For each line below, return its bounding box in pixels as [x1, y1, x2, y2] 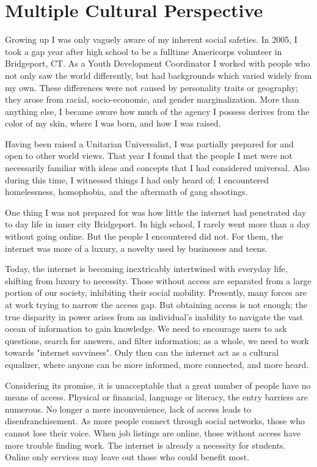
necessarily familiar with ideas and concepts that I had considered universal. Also [5, 161, 310, 174]
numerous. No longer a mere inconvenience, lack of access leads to [5, 402, 252, 415]
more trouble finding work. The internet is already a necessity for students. [5, 438, 286, 451]
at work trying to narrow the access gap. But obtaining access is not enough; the [5, 298, 307, 311]
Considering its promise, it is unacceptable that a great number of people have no [5, 378, 311, 391]
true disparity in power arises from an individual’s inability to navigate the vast [5, 310, 304, 323]
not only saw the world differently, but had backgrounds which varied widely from [5, 68, 312, 81]
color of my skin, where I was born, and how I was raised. [5, 117, 221, 130]
